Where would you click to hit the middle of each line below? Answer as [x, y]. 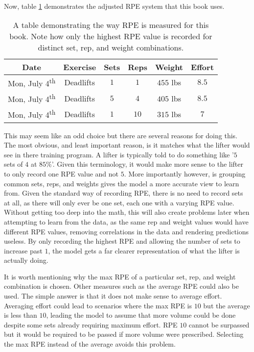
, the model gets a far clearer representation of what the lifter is [144, 250]
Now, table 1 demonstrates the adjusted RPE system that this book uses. [114, 6]
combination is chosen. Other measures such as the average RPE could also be [121, 286]
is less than [21, 315]
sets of [13, 164]
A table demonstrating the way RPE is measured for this [111, 25]
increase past [23, 250]
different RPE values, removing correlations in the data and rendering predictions [127, 231]
